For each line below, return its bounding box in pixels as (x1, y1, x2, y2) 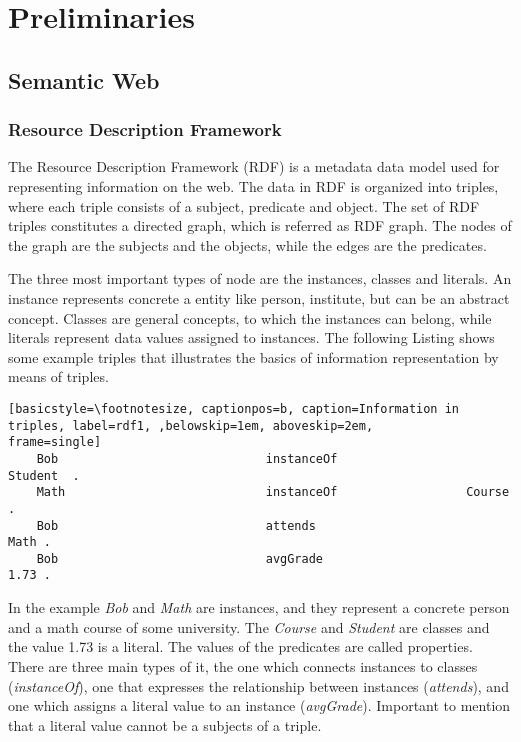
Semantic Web (8, 64, 160, 95)
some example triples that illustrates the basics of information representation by (8, 346, 499, 367)
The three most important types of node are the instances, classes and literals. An (8, 268, 512, 289)
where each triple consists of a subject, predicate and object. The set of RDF (8, 195, 480, 216)
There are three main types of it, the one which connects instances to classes (8, 655, 478, 676)
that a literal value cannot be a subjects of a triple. (8, 714, 322, 735)
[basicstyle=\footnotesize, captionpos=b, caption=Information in (8, 401, 460, 416)
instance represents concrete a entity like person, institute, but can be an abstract (8, 287, 510, 308)
